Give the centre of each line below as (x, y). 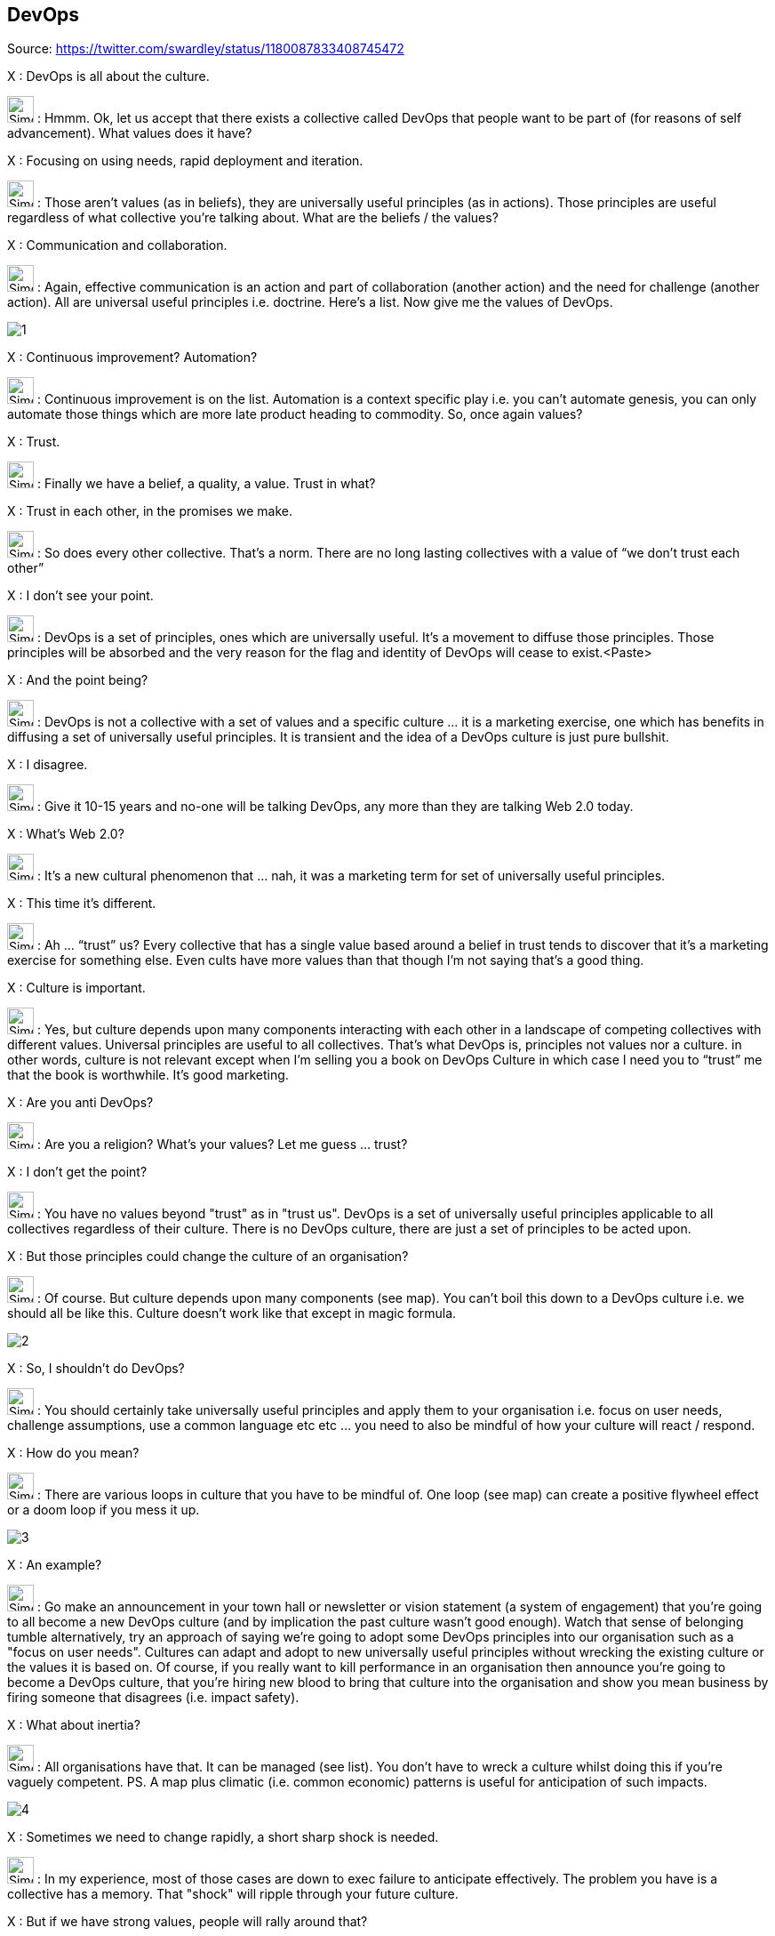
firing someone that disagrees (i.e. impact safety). (153, 1698)
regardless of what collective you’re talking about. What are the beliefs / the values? (253, 218)
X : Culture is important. (76, 988)
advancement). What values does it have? (130, 133)
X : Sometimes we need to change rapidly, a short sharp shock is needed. (223, 1837)
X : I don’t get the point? (77, 1172)
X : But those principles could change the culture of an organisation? (208, 1257)
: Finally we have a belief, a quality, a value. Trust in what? (206, 484)
